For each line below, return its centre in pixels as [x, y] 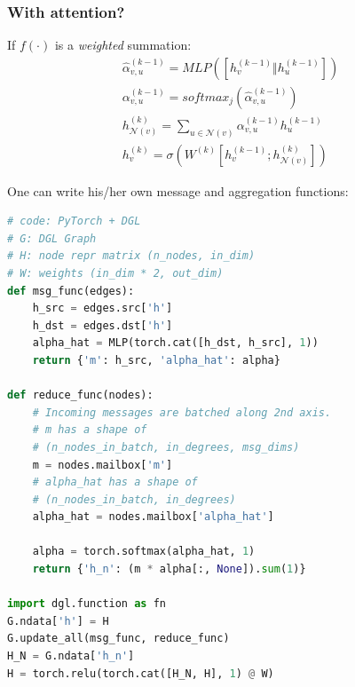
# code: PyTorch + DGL [74, 221]
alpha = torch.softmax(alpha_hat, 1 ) [144, 552]
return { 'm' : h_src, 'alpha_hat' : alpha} [156, 360]
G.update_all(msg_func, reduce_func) [118, 639]
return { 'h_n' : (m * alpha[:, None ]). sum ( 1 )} [169, 569]
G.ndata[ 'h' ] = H [58, 621]
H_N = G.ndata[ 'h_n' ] [71, 656]
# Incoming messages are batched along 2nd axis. [182, 412]
